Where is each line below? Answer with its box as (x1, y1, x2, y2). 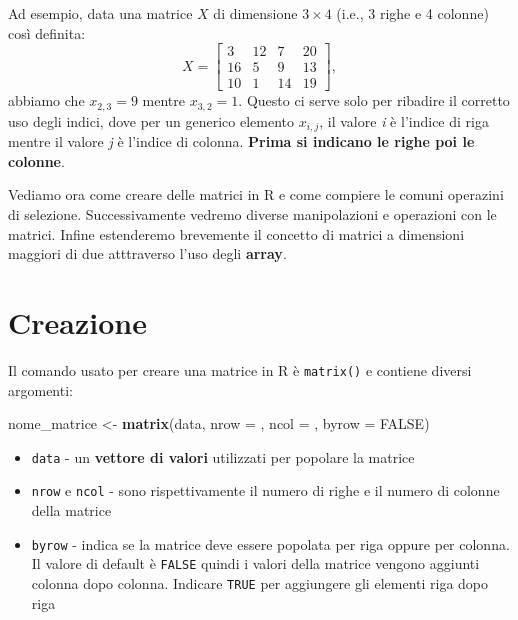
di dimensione (213, 3, 298, 23)
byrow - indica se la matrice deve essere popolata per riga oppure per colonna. (31, 533, 510, 554)
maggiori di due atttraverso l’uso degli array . (8, 243, 287, 264)
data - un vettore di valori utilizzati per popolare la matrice (31, 446, 415, 467)
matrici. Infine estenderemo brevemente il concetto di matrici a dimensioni (8, 223, 465, 244)
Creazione (8, 301, 147, 342)
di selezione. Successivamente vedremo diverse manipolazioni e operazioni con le (8, 203, 497, 224)
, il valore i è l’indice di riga (319, 110, 489, 131)
